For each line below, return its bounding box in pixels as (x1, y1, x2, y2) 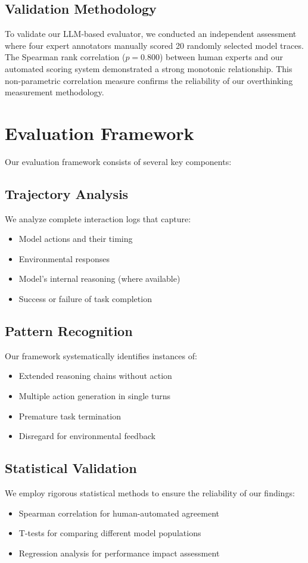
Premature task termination (18, 409, 121, 422)
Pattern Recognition (5, 322, 133, 340)
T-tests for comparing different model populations (18, 527, 201, 539)
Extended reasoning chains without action (18, 369, 172, 382)
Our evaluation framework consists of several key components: (5, 155, 232, 167)
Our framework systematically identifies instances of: (5, 349, 197, 362)
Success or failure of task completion (18, 293, 152, 305)
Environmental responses (18, 252, 110, 265)
